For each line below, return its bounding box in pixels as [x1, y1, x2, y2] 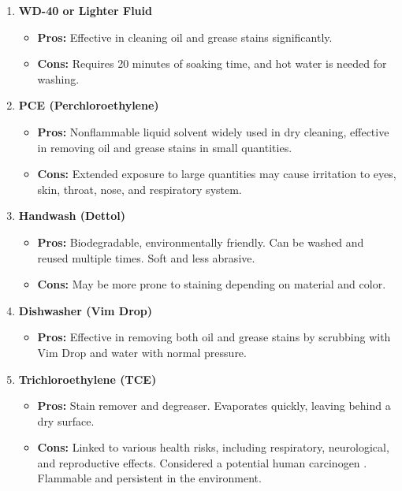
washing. [37, 70, 80, 87]
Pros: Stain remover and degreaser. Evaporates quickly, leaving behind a [37, 397, 391, 414]
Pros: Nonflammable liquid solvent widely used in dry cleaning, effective [37, 123, 389, 139]
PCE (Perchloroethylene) [18, 97, 159, 113]
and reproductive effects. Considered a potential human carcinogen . [37, 454, 367, 471]
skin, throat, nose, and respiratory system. [37, 180, 242, 197]
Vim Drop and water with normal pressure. [37, 344, 247, 360]
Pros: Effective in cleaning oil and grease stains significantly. [37, 28, 333, 45]
